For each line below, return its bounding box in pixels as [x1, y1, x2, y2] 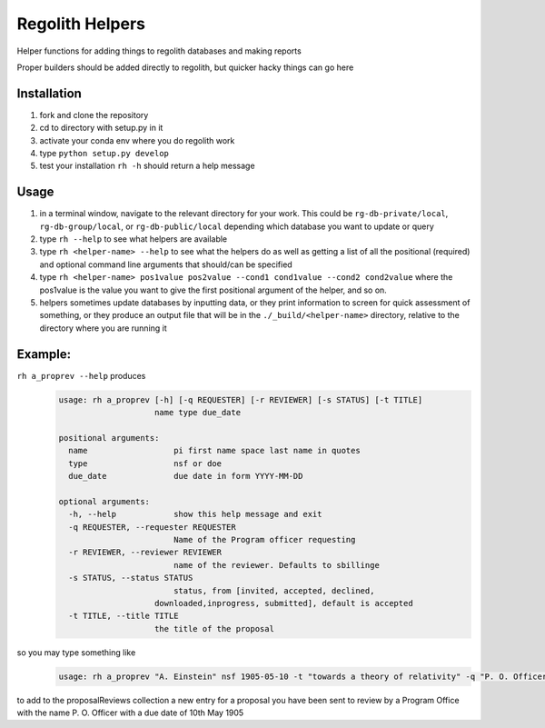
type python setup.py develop [39, 148, 170, 159]
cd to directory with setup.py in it [39, 123, 163, 134]
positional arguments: [58, 433, 160, 443]
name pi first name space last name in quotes [68, 445, 361, 456]
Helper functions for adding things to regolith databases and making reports [16, 45, 302, 56]
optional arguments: [58, 496, 150, 506]
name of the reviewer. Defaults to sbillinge [173, 560, 381, 570]
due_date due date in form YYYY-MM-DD [68, 471, 303, 482]
